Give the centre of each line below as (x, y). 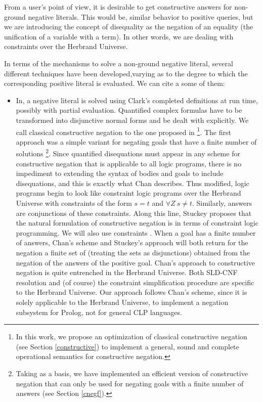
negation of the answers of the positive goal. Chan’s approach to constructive (136, 262)
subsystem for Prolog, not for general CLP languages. (99, 312)
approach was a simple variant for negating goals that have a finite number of (136, 141)
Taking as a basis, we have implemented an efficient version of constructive (132, 373)
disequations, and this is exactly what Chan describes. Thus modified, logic (133, 183)
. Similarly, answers (222, 203)
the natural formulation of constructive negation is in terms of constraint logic (137, 223)
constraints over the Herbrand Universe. (66, 46)
